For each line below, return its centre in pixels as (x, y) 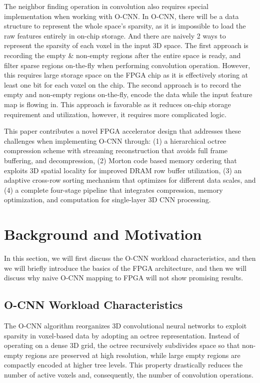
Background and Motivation (103, 234)
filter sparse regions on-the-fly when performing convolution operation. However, (127, 65)
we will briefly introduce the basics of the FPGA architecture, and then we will (125, 268)
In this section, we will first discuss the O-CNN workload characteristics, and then (130, 258)
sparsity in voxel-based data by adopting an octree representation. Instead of (122, 335)
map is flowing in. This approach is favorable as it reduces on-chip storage (117, 104)
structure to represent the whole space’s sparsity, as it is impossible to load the (125, 26)
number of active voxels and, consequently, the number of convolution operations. (129, 374)
